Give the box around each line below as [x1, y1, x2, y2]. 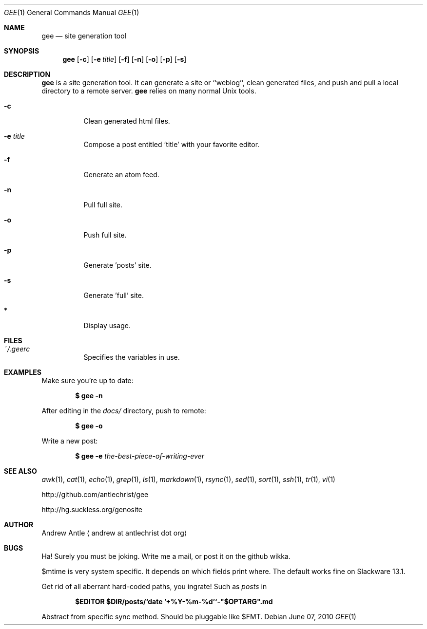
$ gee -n [75, 391, 103, 400]
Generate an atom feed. [83, 170, 159, 179]
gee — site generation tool [41, 32, 127, 40]
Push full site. [83, 231, 127, 239]
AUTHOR [4, 520, 34, 529]
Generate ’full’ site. [83, 291, 144, 299]
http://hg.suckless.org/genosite [41, 505, 142, 514]
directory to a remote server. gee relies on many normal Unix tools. [41, 87, 256, 95]
